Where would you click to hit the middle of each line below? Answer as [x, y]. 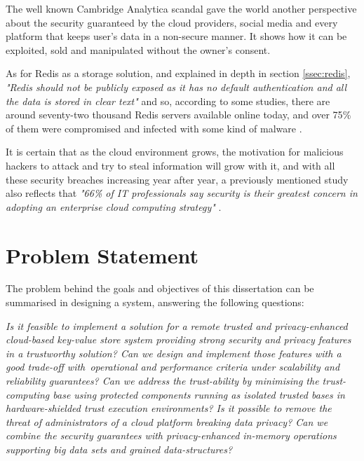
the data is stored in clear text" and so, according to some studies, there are [168, 101]
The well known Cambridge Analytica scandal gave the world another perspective [181, 8]
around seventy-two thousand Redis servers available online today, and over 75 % [178, 115]
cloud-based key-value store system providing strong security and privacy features [178, 339]
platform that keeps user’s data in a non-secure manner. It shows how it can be [176, 36]
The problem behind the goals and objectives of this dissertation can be [160, 288]
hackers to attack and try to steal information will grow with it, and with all [170, 165]
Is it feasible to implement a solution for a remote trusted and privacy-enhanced [177, 325]
